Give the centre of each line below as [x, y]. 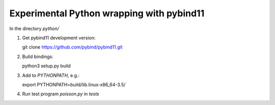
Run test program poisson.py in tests [61, 94]
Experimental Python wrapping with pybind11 [107, 13]
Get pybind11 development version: [59, 38]
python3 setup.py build [46, 66]
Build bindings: [38, 57]
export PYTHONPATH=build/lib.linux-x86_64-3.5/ [74, 85]
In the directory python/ [34, 29]
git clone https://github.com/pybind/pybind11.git [72, 47]
